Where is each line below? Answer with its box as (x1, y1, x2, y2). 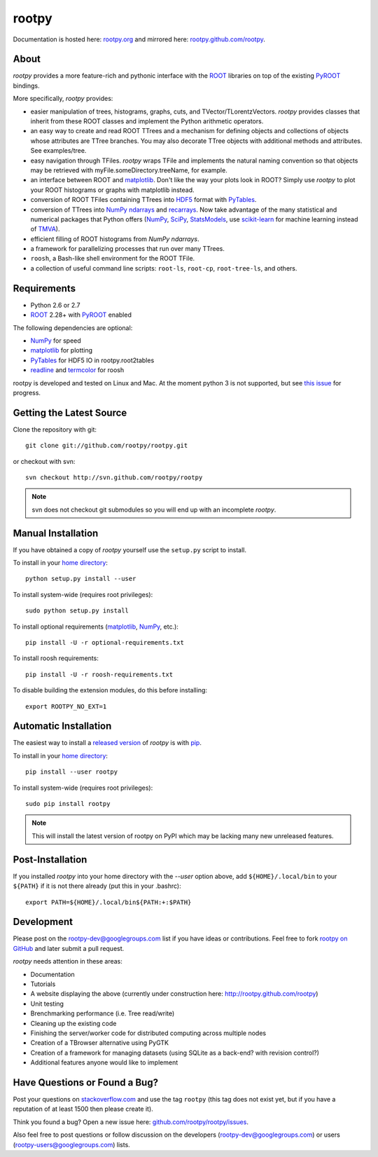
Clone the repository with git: (13, 425, 97, 434)
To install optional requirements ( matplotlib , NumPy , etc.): (13, 622, 178, 631)
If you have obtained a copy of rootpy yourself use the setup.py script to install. (13, 545, 247, 554)
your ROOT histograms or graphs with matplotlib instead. (30, 186, 195, 194)
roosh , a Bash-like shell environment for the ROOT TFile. (30, 254, 195, 263)
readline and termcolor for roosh (30, 366, 125, 374)
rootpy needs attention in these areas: (13, 957, 122, 966)
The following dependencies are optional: (13, 323, 133, 332)
